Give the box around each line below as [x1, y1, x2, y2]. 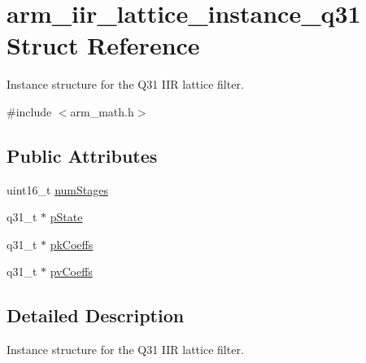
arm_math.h [70, 103, 134, 120]
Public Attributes [7, 142, 158, 168]
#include [7, 103, 52, 120]
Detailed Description [7, 303, 185, 328]
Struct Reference [7, 28, 200, 62]
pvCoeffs [50, 263, 93, 280]
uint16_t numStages [7, 181, 108, 198]
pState [50, 208, 83, 225]
